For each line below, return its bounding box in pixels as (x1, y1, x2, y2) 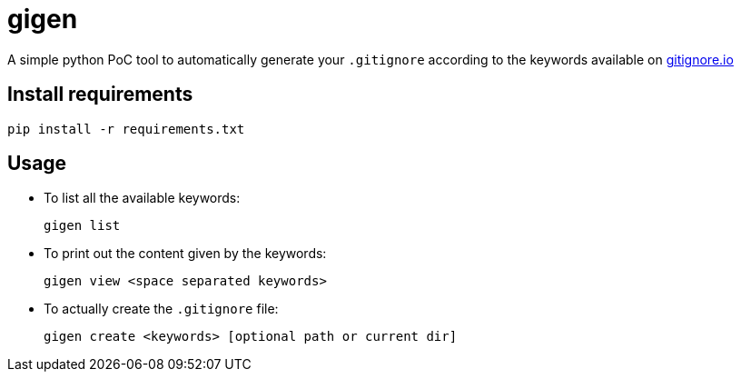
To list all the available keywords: (44, 190, 241, 206)
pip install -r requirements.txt (7, 121, 245, 136)
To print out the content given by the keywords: (44, 245, 327, 262)
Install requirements (7, 83, 193, 106)
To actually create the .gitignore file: (44, 301, 279, 317)
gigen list (44, 218, 121, 234)
